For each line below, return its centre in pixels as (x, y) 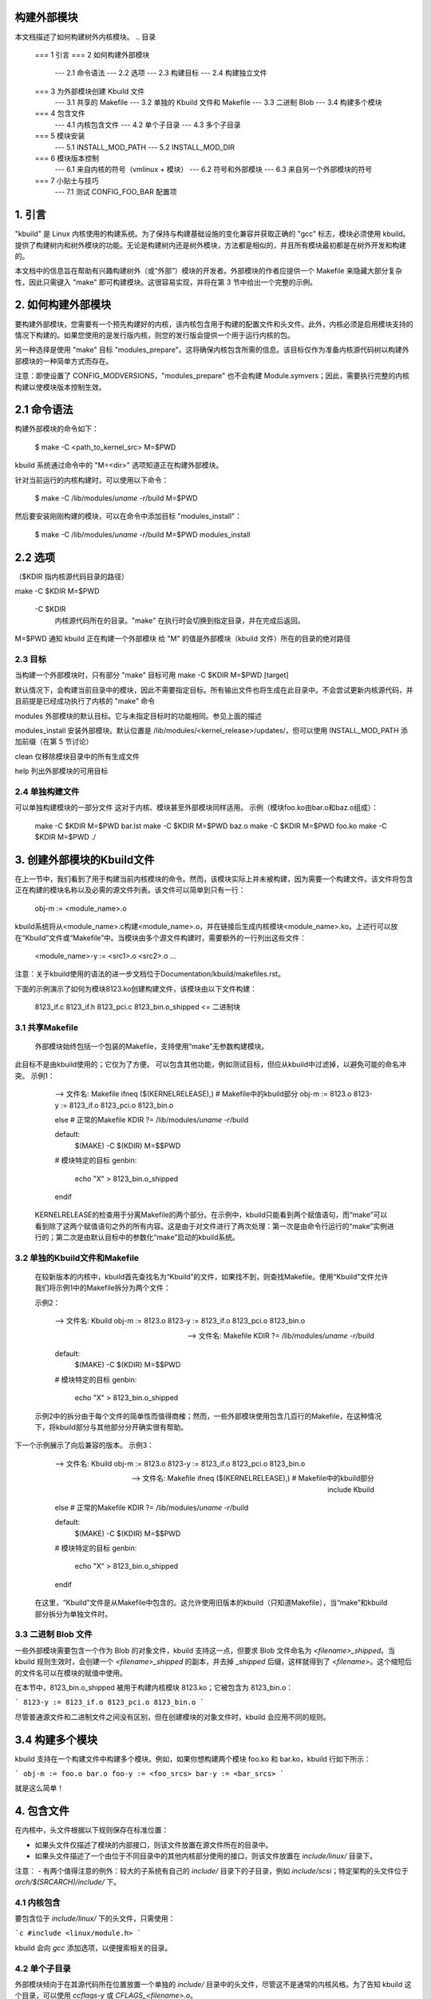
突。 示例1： (35, 1075)
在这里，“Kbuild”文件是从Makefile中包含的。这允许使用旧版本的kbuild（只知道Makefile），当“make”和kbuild (211, 1602)
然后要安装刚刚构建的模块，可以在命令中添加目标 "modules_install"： (129, 517)
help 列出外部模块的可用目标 (61, 771)
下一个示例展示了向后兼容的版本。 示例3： (85, 1445)
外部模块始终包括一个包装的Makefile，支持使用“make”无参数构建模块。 (152, 1047)
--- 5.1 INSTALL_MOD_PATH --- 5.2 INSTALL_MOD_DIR (145, 147)
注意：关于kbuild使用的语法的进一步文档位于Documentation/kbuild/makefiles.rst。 (150, 974)
